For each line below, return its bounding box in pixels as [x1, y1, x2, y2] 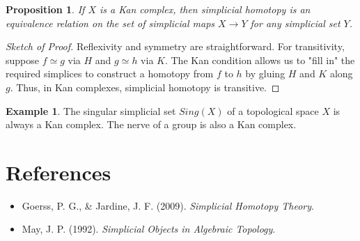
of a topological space [227, 103, 319, 118]
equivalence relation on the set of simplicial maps [6, 15, 215, 30]
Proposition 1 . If [6, 2, 85, 16]
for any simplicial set [250, 15, 341, 30]
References [6, 157, 111, 186]
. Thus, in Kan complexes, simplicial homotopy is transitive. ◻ [10, 79, 280, 94]
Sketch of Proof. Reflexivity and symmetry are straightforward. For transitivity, [6, 39, 345, 54]
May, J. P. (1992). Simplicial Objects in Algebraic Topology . [22, 221, 276, 236]
